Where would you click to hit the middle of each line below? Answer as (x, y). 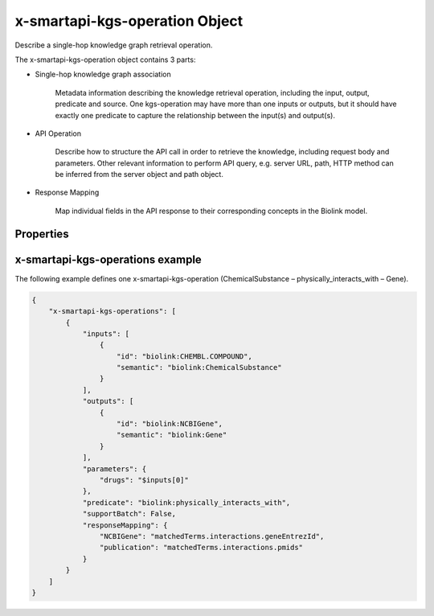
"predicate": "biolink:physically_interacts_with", (186, 502)
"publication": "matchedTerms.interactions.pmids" (201, 548)
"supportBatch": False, (129, 514)
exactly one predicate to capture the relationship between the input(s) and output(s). (195, 115)
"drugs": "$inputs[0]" (144, 480)
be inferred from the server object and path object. (139, 175)
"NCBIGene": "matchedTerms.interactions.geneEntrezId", (212, 536)
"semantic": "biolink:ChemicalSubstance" (199, 368)
